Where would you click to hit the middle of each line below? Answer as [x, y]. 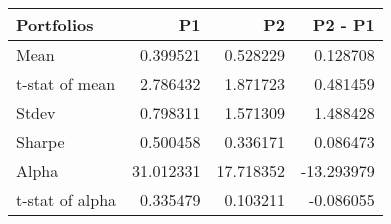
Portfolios [55, 24]
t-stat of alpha [66, 199]
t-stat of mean [66, 83]
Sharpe [40, 141]
